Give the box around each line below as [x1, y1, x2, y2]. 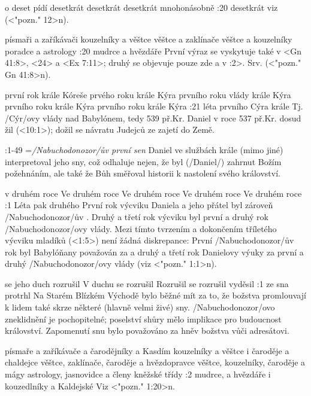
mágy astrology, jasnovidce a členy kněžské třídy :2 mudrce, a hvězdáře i [5, 368, 271, 380]
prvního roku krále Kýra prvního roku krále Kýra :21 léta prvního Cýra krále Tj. [5, 100, 303, 112]
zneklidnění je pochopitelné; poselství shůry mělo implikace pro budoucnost [5, 312, 282, 325]
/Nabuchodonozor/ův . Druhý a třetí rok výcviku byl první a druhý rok [5, 210, 269, 223]
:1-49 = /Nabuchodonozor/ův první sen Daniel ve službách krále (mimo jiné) [5, 143, 283, 156]
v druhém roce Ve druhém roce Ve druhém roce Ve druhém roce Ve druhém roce [5, 187, 302, 199]
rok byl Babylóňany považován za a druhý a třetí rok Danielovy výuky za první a [5, 245, 304, 258]
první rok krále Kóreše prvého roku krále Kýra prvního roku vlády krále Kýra [5, 88, 291, 100]
